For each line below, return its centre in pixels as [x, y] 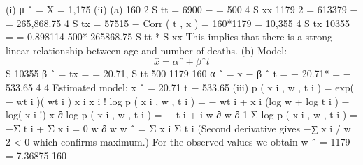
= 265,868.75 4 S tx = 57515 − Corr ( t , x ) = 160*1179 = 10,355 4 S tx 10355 [178, 23]
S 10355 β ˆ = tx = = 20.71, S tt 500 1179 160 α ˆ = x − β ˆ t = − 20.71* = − [178, 73]
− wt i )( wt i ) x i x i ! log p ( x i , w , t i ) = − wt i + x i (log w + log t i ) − [178, 101]
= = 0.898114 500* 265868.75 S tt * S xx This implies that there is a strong [169, 37]
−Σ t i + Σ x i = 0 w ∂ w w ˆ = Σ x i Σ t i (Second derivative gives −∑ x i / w [178, 128]
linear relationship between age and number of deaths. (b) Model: [147, 50]
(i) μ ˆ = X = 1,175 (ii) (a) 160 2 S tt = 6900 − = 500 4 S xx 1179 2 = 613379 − [182, 9]
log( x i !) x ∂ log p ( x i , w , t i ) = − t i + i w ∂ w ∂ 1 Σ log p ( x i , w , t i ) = [181, 115]
